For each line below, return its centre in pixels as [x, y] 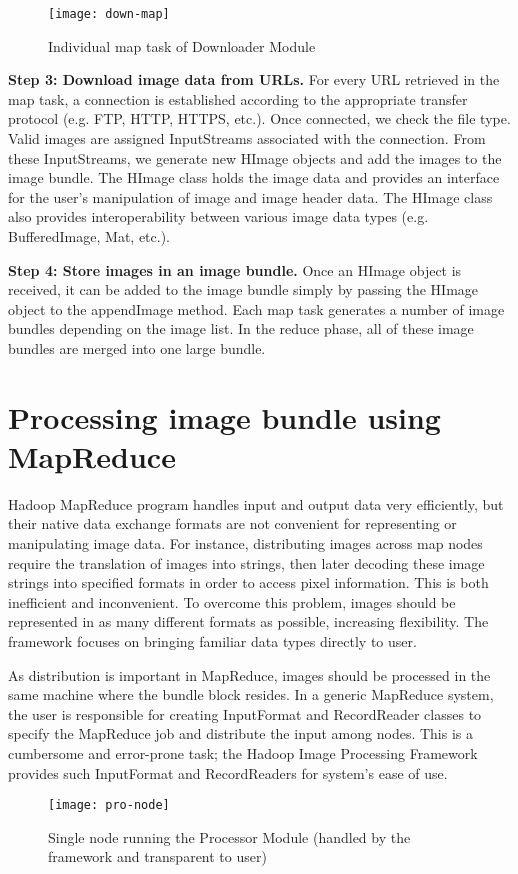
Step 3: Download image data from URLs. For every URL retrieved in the [254, 79]
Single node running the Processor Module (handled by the [229, 836]
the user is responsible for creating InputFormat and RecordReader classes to [245, 713]
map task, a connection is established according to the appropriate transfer [238, 98]
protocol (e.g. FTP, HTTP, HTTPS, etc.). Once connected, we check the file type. [259, 118]
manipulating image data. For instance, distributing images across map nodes [245, 543]
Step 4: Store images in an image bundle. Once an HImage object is [235, 269]
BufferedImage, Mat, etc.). [89, 236]
